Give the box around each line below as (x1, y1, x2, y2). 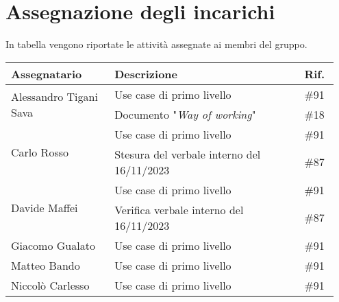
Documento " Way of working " (114, 106, 256, 122)
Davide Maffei (11, 199, 78, 216)
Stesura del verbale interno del (114, 146, 261, 162)
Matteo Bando (11, 257, 80, 273)
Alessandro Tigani (11, 88, 98, 104)
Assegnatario (11, 65, 82, 82)
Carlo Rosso (11, 143, 68, 160)
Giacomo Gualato (11, 237, 95, 253)
